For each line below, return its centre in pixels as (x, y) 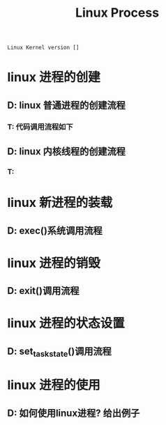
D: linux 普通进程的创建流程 (66, 105)
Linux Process (117, 13)
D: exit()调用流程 (43, 291)
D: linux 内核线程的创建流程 (66, 152)
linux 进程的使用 (54, 385)
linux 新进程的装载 (60, 203)
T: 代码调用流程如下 (40, 127)
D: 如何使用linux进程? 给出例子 (74, 413)
